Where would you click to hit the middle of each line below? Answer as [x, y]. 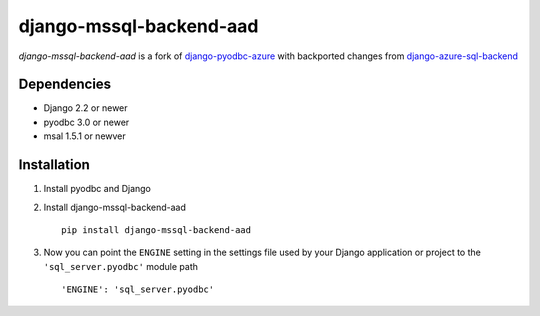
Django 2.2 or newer [86, 108]
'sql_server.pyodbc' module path [121, 266]
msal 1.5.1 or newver [85, 136]
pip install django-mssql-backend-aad [156, 229]
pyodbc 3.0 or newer [86, 122]
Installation [54, 165]
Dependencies [65, 84]
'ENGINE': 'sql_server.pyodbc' [138, 289]
